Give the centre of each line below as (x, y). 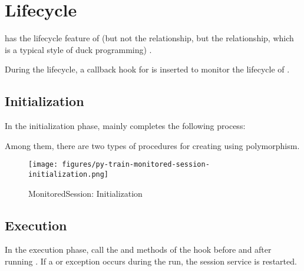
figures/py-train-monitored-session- (136, 165)
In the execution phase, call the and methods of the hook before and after (138, 249)
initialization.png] (69, 174)
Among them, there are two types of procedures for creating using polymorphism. (152, 145)
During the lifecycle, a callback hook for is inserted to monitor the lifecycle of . (147, 69)
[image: (43, 165)
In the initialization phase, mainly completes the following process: (125, 126)
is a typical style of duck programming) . (78, 49)
